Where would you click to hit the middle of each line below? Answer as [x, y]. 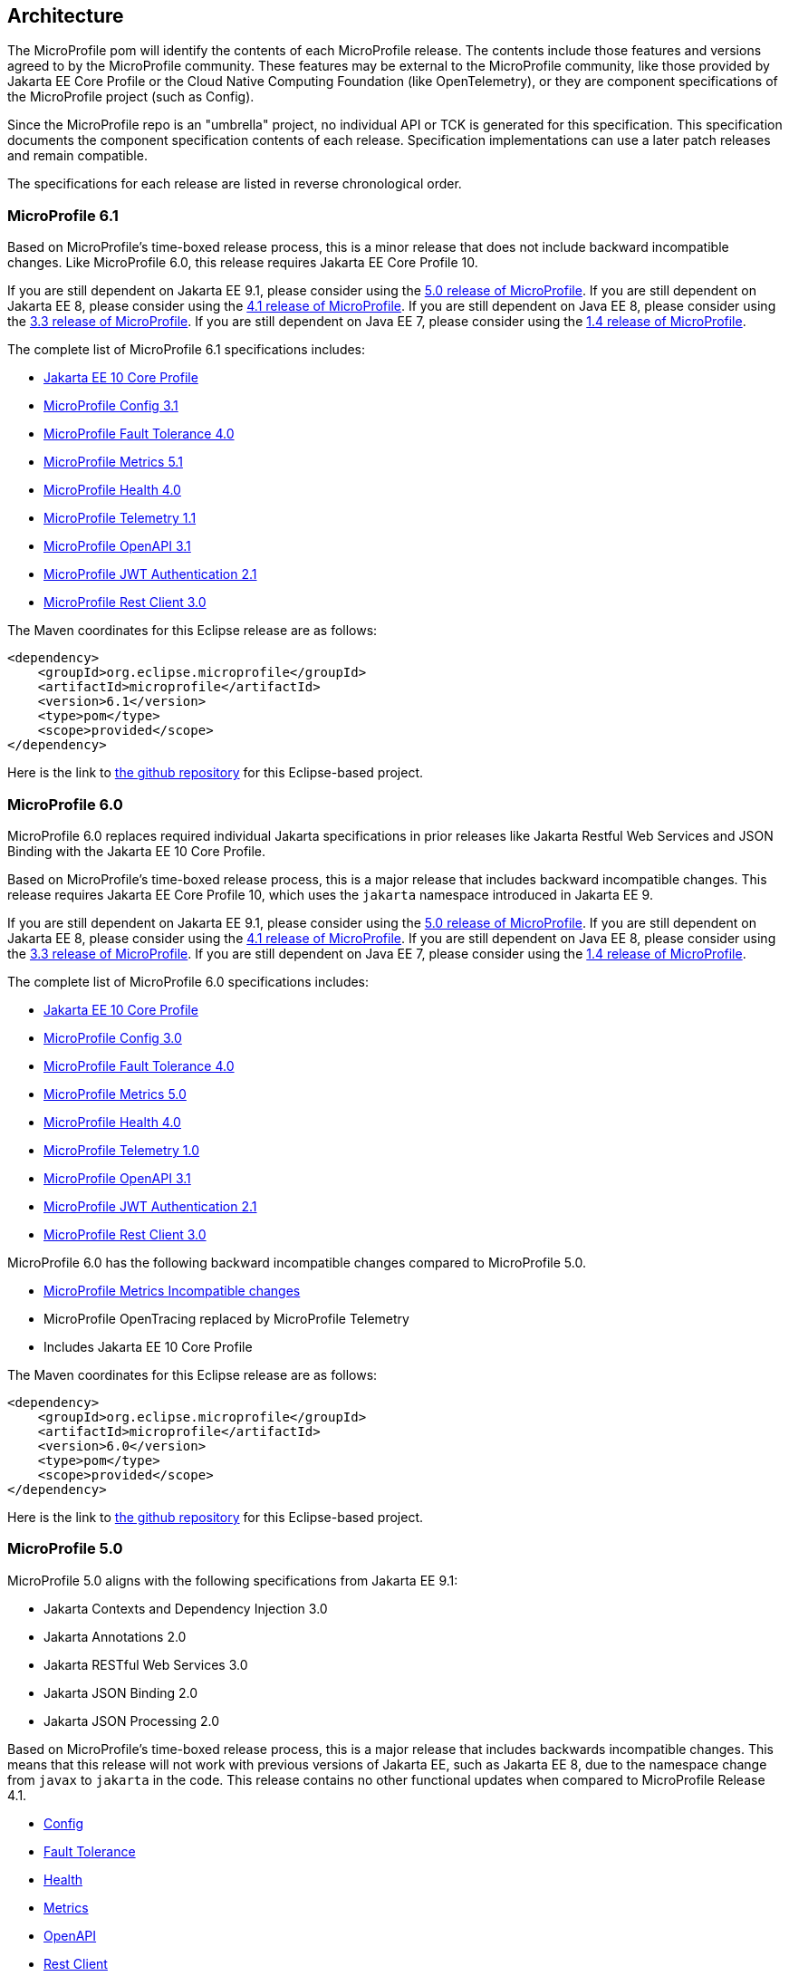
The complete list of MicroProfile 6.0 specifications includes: [188, 981]
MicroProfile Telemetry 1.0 [122, 1150]
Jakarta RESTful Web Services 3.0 [146, 1664]
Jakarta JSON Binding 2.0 [121, 1692]
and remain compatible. [77, 156]
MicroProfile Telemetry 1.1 [120, 518]
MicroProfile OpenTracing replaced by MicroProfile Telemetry [226, 1318]
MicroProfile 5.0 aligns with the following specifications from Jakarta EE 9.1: [233, 1580]
